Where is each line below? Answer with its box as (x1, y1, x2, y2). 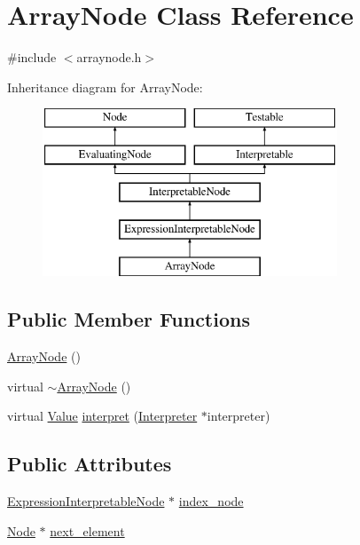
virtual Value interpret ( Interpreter (7, 407, 198, 425)
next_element (50, 521, 125, 540)
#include (7, 48, 57, 67)
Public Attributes (7, 450, 172, 478)
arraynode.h (76, 48, 142, 67)
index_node (178, 492, 244, 510)
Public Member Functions (7, 305, 250, 333)
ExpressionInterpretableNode (7, 492, 165, 510)
